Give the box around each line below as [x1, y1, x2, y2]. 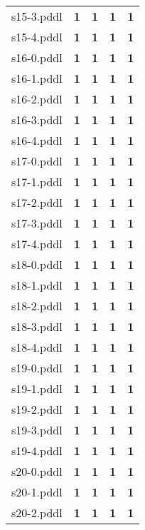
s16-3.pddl [11, 111, 63, 128]
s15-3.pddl [11, 8, 63, 24]
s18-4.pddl [11, 339, 63, 355]
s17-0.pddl [11, 153, 63, 169]
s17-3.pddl [11, 215, 63, 231]
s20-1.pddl [11, 484, 63, 500]
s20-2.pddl [11, 504, 63, 521]
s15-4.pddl [11, 29, 63, 45]
